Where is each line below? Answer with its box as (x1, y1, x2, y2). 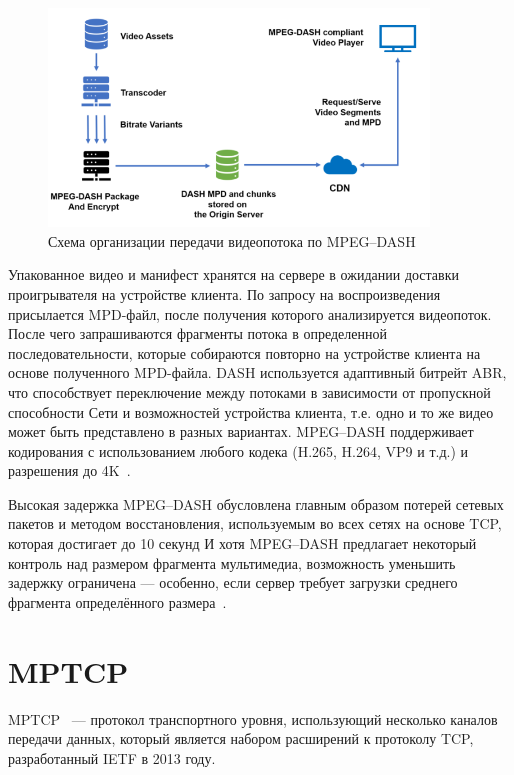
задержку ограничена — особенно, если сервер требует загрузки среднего (8, 572, 458, 593)
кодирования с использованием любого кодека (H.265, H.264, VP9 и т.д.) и (8, 440, 469, 461)
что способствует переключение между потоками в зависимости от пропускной (8, 381, 491, 402)
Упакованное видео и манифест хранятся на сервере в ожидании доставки (8, 264, 459, 285)
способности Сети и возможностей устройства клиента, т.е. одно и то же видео (8, 401, 494, 422)
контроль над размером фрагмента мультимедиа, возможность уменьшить (8, 552, 456, 573)
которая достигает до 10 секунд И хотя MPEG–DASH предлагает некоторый (8, 533, 477, 554)
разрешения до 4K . (8, 460, 131, 481)
